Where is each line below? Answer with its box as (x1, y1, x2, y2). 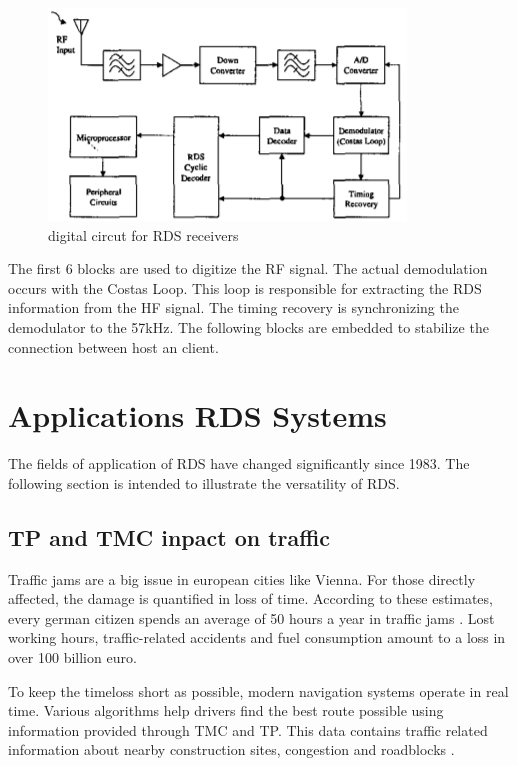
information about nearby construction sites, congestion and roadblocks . (8, 739, 455, 760)
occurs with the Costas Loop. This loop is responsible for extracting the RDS (8, 277, 482, 298)
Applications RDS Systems (8, 395, 387, 436)
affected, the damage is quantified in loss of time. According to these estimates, (8, 588, 493, 609)
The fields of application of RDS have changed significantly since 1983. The (8, 453, 470, 474)
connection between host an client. (8, 336, 219, 357)
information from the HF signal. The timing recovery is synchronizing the (8, 297, 459, 318)
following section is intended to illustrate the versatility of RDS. (8, 472, 400, 493)
